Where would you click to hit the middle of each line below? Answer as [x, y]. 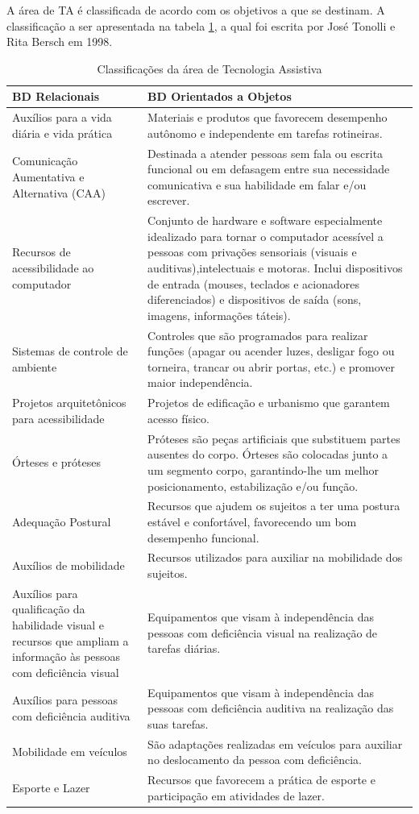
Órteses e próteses [57, 462]
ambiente [35, 366]
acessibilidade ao [53, 268]
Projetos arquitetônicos [69, 403]
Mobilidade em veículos [70, 752]
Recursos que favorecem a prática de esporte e [261, 780]
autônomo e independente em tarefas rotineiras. [265, 133]
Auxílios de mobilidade [68, 565]
